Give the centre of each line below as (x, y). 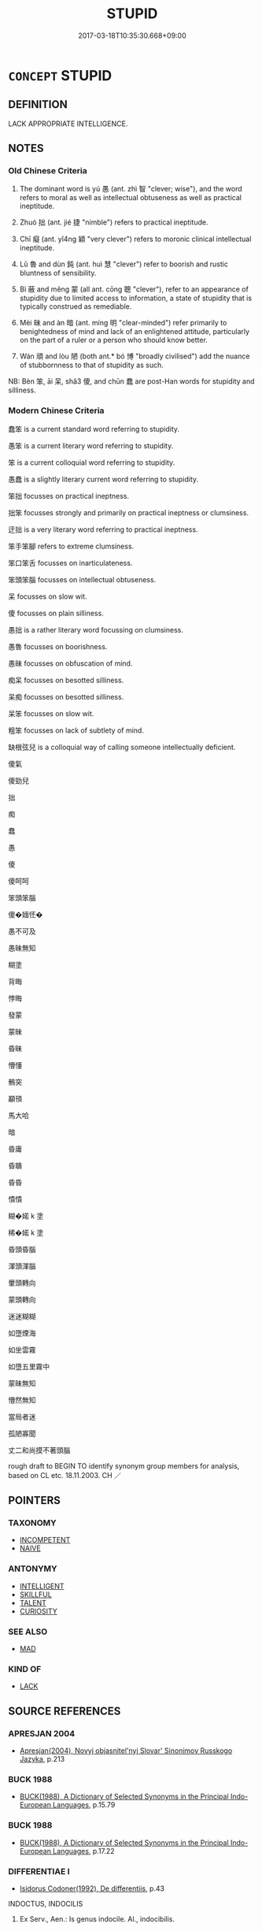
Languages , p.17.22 (84, 1851)
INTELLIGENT (42, 1586)
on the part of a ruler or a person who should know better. (114, 340)
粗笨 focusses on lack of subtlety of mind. (76, 730)
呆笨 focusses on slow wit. (51, 713)
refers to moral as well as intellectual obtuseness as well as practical (131, 198)
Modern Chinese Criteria (56, 410)
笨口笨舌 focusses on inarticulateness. (70, 563)
